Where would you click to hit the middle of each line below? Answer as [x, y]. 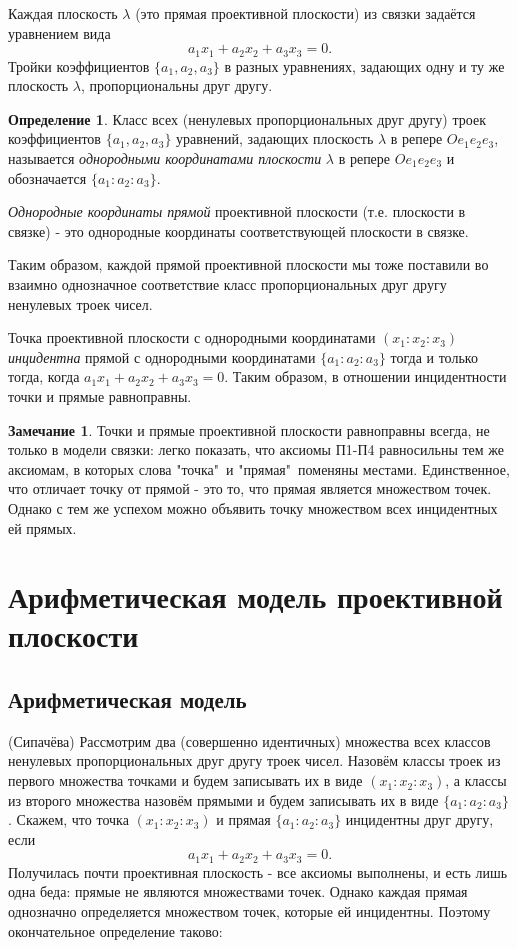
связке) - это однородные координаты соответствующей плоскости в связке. [238, 230]
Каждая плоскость [63, 13]
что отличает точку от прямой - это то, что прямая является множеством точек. [250, 488]
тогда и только [434, 356]
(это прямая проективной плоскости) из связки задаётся [305, 13]
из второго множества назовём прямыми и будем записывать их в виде [223, 799]
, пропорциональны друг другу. [177, 85]
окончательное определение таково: [115, 930]
